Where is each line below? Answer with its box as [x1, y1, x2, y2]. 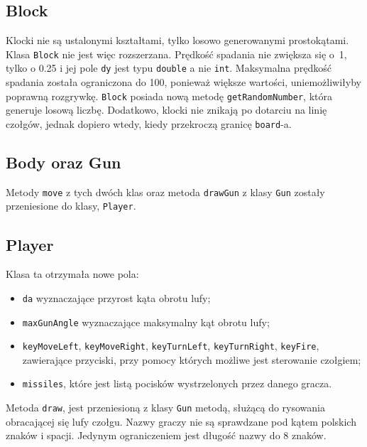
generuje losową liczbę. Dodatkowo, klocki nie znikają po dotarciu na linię [6, 102, 327, 117]
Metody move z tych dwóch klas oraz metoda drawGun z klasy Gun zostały [6, 184, 325, 199]
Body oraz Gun [6, 151, 121, 173]
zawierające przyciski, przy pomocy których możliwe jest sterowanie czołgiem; [22, 352, 361, 367]
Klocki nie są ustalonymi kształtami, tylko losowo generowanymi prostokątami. [6, 33, 349, 48]
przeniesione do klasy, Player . [6, 198, 136, 213]
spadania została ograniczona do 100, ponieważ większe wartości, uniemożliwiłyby [6, 75, 361, 90]
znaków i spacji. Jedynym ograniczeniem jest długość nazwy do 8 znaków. [6, 428, 327, 443]
